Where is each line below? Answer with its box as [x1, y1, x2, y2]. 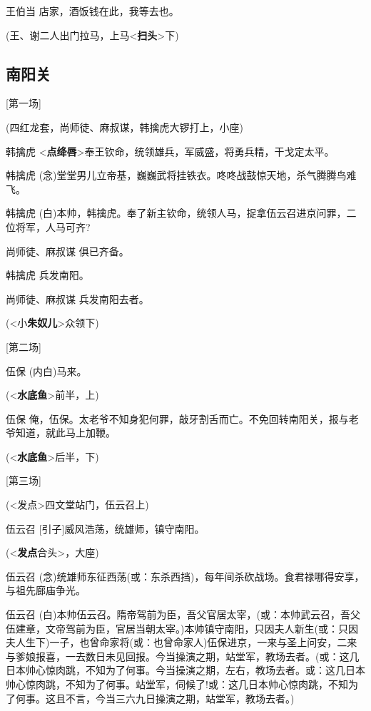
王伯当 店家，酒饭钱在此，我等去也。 [6, 4, 179, 18]
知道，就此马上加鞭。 [15, 425, 116, 440]
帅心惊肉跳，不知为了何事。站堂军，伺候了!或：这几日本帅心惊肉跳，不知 [6, 677, 348, 692]
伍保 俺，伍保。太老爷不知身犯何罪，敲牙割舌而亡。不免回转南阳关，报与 [6, 411, 349, 426]
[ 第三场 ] [6, 473, 41, 488]
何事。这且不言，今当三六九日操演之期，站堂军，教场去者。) [15, 690, 295, 705]
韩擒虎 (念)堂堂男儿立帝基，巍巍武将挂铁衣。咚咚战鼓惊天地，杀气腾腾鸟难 [6, 168, 357, 183]
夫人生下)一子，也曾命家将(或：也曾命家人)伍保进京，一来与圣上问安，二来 [6, 635, 357, 650]
